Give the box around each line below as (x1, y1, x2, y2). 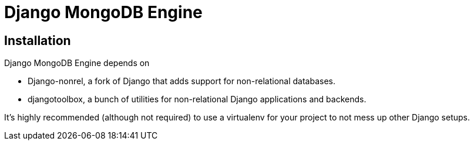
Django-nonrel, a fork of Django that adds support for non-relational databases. (28, 76, 335, 87)
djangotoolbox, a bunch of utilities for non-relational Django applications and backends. (28, 94, 367, 105)
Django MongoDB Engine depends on (4, 58, 150, 68)
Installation (4, 33, 71, 48)
